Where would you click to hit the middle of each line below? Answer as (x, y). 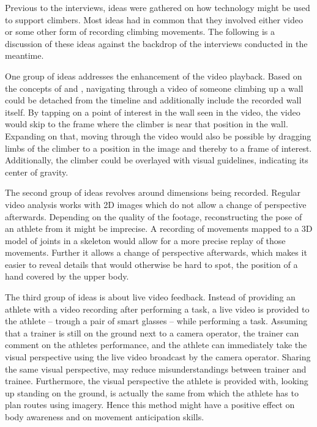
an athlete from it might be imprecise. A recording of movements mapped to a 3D (159, 228)
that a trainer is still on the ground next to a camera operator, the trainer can (152, 332)
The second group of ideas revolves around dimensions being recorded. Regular (153, 192)
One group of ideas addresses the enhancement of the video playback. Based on (154, 76)
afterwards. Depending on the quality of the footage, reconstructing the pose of (154, 216)
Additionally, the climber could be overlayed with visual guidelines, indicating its (157, 160)
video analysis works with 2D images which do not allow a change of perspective (156, 204)
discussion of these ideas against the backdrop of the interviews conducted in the (156, 43)
